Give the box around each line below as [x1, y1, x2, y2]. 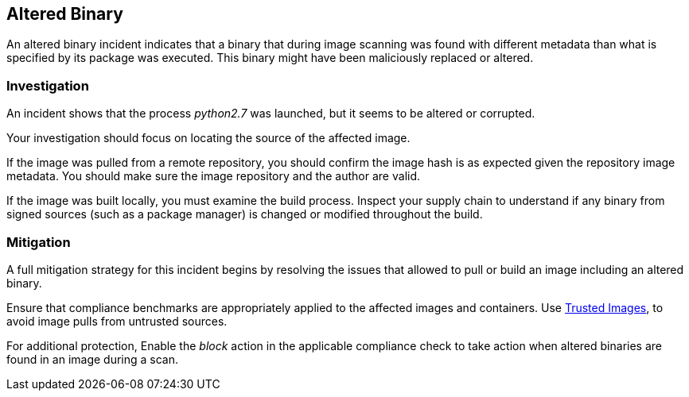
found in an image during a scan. [6, 352, 179, 366]
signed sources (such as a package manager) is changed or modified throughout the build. [6, 207, 483, 222]
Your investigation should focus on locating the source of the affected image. [6, 131, 411, 145]
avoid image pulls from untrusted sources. [6, 314, 228, 328]
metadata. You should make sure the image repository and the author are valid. [6, 169, 421, 183]
